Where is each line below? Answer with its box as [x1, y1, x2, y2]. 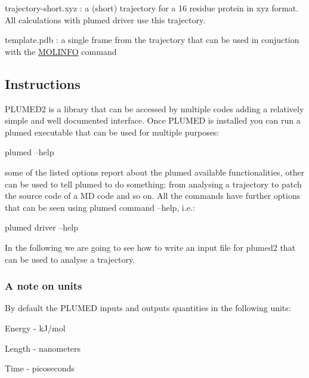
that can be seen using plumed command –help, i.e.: [5, 201, 195, 213]
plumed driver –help [5, 221, 78, 233]
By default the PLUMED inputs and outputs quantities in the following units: [5, 302, 291, 314]
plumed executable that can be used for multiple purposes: [5, 125, 220, 138]
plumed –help [5, 146, 54, 158]
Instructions [5, 74, 81, 93]
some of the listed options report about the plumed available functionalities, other [5, 165, 305, 178]
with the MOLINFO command [5, 45, 117, 57]
